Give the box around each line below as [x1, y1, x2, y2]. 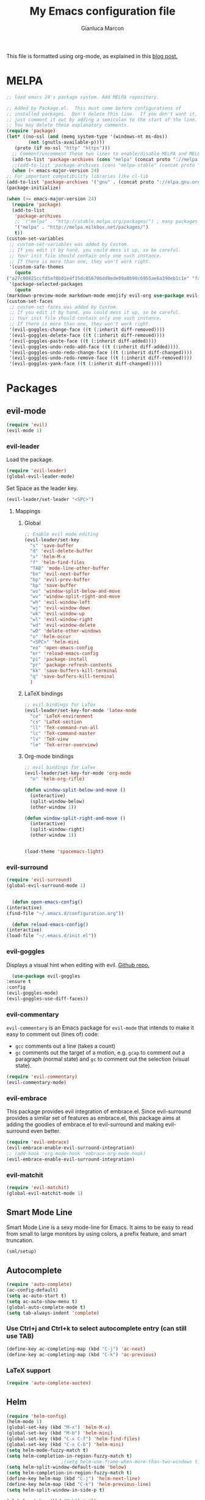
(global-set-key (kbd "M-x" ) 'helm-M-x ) [6, 1424, 111, 1431]
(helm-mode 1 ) [6, 1419, 43, 1425]
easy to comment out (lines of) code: [6, 1031, 99, 1038]
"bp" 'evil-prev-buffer [29, 576, 90, 582]
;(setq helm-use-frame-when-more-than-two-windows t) [60, 1458, 201, 1465]
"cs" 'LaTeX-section [29, 719, 82, 726]
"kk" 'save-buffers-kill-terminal [29, 667, 118, 674]
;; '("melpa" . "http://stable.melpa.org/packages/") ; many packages [14, 218, 198, 225]
